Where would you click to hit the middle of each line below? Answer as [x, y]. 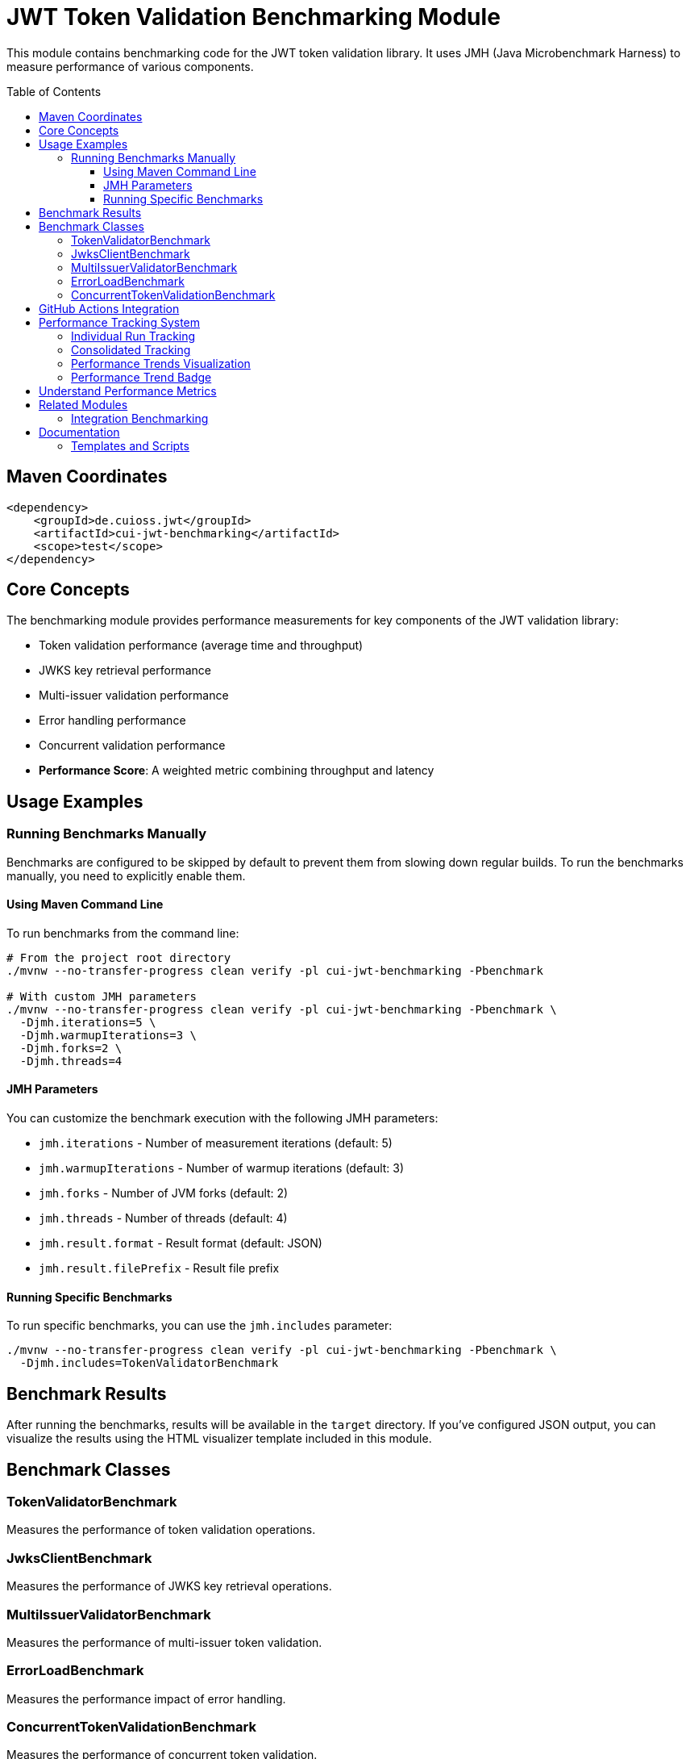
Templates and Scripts [130, 445]
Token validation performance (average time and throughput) [201, 646]
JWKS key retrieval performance [125, 671]
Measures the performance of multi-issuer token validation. [164, 1642]
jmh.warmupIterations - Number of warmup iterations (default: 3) [222, 1168]
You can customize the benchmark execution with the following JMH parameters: [222, 1118]
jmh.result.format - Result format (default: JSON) [181, 1243]
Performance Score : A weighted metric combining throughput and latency [237, 771]
